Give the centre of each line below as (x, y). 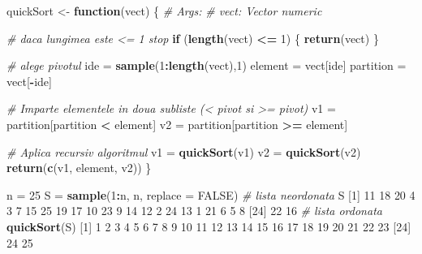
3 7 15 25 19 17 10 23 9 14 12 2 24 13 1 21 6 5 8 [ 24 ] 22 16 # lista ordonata (194, 211)
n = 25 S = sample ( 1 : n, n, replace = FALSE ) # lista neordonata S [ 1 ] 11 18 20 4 (211, 194)
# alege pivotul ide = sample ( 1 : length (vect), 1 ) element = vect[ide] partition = (207, 65)
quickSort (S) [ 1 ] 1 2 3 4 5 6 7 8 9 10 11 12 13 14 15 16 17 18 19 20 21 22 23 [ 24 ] (209, 226)
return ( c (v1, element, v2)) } (79, 168)
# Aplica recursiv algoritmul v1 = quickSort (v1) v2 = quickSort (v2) (184, 151)
